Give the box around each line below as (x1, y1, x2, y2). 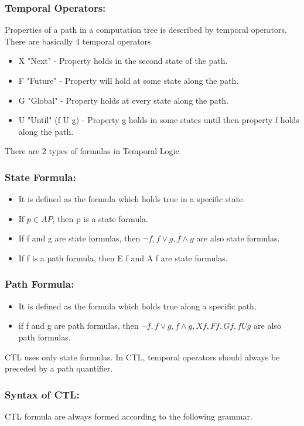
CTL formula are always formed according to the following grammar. (5, 410, 252, 422)
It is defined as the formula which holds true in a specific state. (18, 193, 245, 205)
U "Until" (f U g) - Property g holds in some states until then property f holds (18, 114, 299, 126)
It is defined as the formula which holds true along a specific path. (18, 299, 257, 312)
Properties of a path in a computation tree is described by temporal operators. (5, 23, 287, 36)
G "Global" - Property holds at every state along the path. (18, 94, 228, 106)
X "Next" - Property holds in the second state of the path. (18, 54, 228, 67)
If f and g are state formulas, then (18, 232, 141, 244)
